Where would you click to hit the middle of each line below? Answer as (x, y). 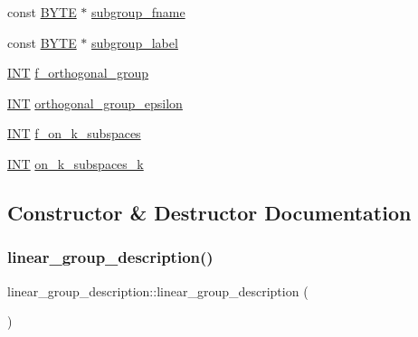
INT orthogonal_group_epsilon (95, 103)
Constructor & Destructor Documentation (209, 212)
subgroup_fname (138, 12)
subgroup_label (135, 42)
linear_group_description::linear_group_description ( (158, 290)
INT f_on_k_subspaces (74, 133)
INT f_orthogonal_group (78, 73)
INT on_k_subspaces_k (76, 163)
